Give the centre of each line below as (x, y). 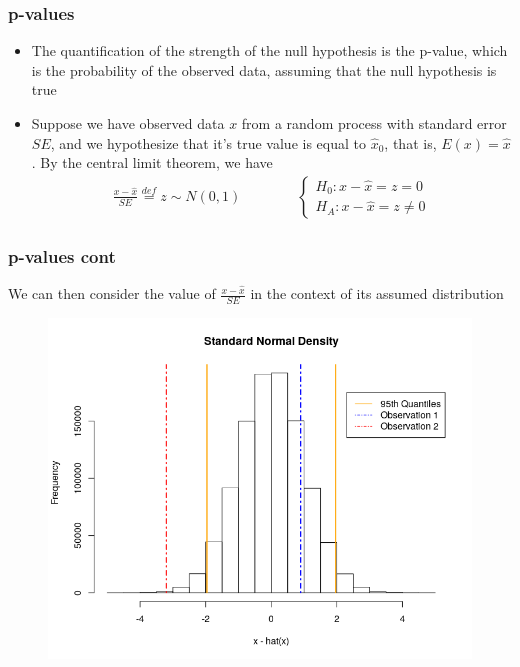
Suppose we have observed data (128, 123)
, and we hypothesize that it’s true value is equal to (208, 142)
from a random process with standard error (374, 123)
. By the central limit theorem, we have (152, 162)
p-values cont (62, 255)
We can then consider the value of (112, 293)
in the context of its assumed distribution (377, 293)
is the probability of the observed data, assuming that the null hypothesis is (264, 69)
